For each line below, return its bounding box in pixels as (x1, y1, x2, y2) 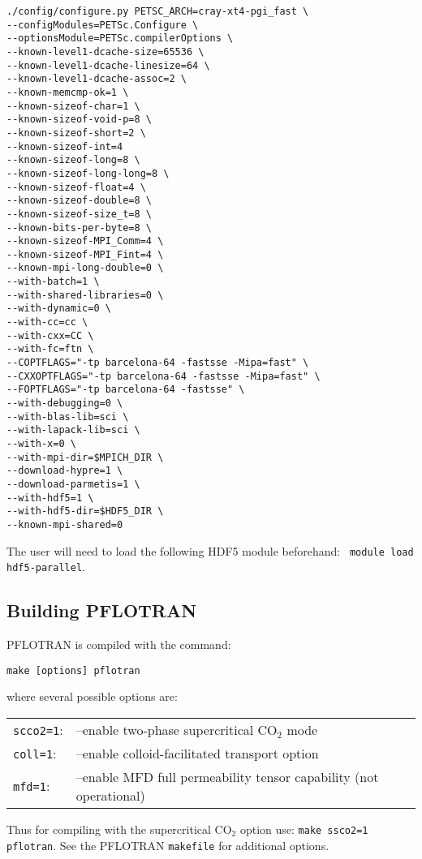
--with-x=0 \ (6, 438, 76, 449)
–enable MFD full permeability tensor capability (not (75, 767, 379, 786)
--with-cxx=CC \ (6, 329, 94, 341)
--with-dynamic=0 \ (6, 303, 111, 315)
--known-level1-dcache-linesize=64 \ (6, 59, 210, 71)
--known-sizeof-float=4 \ (6, 181, 146, 193)
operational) (75, 785, 145, 805)
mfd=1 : (13, 776, 50, 796)
